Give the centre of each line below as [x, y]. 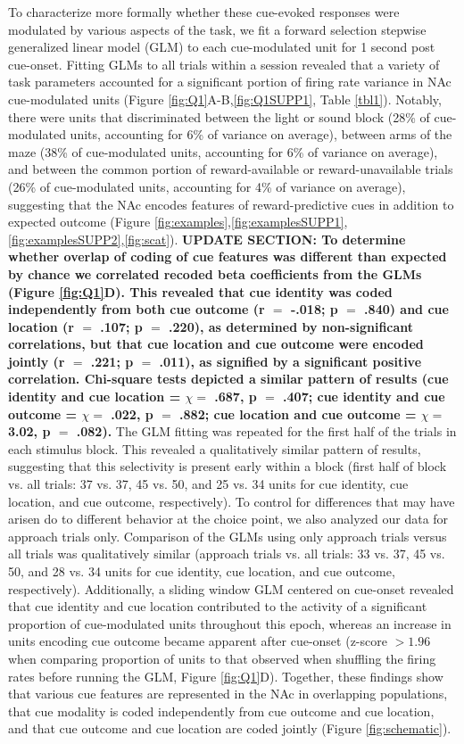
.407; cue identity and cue [364, 397]
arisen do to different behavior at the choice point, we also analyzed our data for [228, 519]
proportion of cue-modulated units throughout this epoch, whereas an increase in [230, 623]
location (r [41, 326]
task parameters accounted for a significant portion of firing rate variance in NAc [230, 82]
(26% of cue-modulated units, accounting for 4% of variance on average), [207, 186]
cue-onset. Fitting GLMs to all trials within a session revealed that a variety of [224, 64]
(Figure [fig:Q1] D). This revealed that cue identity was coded [200, 291]
